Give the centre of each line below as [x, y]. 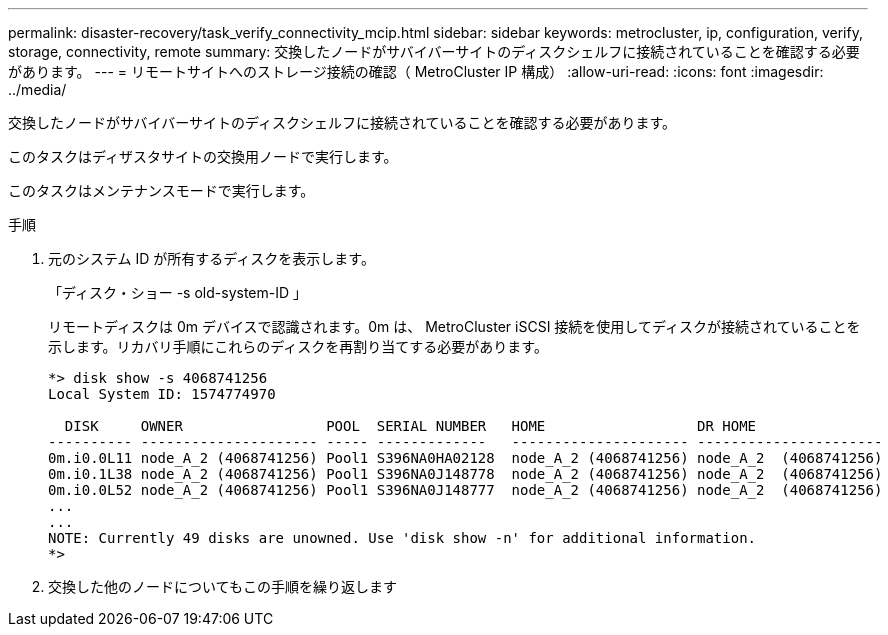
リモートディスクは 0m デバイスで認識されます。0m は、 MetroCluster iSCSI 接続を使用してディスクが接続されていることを [454, 326]
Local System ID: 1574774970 [162, 394]
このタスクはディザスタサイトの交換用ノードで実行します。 [203, 156]
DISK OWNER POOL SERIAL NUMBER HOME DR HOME [410, 426]
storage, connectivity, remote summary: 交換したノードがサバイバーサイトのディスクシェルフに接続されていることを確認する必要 [434, 51]
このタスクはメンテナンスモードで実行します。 [161, 190]
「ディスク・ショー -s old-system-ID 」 [177, 292]
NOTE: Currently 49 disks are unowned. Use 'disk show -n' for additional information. [402, 538]
